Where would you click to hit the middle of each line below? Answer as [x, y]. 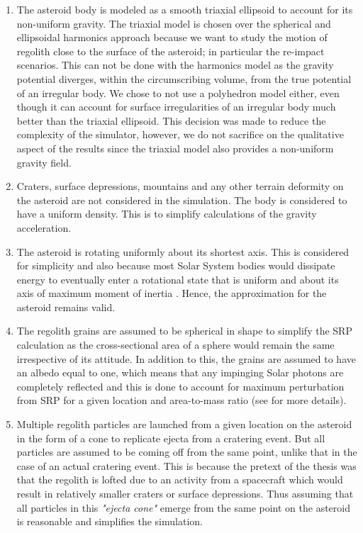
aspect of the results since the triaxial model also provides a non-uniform [175, 148]
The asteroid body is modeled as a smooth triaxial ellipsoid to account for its [185, 9]
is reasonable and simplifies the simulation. [110, 521]
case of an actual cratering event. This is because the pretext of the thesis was [186, 465]
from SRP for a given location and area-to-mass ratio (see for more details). [181, 400]
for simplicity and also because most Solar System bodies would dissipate [176, 265]
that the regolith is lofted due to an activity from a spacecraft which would [180, 479]
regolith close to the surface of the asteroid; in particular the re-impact [171, 51]
